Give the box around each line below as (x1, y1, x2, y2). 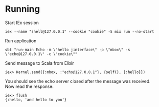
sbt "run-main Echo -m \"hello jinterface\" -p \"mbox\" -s (5, 47, 131, 52)
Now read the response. (5, 83, 54, 89)
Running (5, 3, 40, 15)
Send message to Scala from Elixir (5, 60, 74, 66)
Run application (5, 38, 37, 44)
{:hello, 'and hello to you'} (5, 97, 67, 102)
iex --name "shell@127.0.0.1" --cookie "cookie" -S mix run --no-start (5, 29, 154, 34)
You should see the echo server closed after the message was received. (5, 78, 151, 84)
